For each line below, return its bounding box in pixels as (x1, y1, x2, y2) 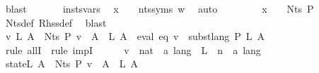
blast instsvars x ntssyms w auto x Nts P (5, 1, 314, 15)
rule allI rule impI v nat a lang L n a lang (5, 42, 261, 57)
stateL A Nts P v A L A (5, 56, 139, 71)
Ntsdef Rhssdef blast (5, 15, 107, 29)
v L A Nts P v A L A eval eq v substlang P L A (5, 29, 265, 44)
